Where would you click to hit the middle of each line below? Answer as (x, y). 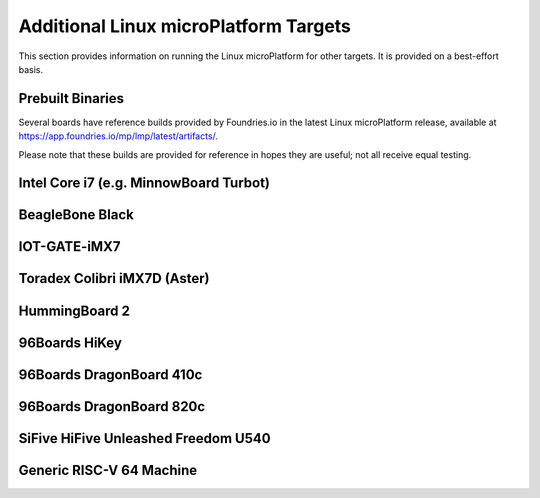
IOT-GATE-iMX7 (69, 246)
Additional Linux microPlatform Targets (185, 26)
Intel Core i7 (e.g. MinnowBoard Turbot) (144, 183)
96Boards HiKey (70, 342)
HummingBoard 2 (74, 310)
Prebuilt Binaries (71, 98)
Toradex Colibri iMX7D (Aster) (114, 278)
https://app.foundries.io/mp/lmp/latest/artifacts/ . (118, 136)
